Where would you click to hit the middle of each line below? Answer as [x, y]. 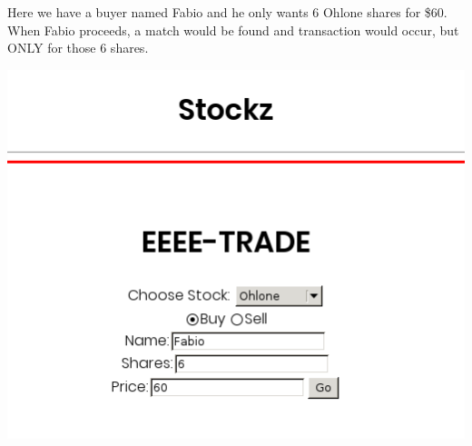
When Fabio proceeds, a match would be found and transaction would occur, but [233, 30]
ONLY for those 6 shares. [78, 48]
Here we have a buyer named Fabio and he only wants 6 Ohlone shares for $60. [227, 12]
